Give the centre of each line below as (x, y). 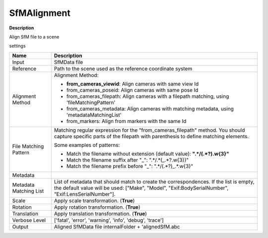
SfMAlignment (40, 13)
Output (20, 227)
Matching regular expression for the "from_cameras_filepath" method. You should (149, 130)
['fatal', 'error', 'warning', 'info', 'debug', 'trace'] (109, 220)
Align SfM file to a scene (34, 37)
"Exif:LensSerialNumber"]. (85, 194)
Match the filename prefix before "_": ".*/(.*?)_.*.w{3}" (130, 166)
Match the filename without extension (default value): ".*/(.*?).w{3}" (148, 154)
